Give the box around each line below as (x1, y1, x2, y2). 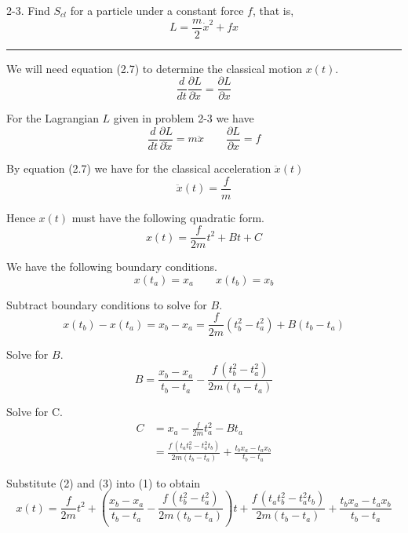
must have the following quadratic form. (71, 209, 264, 225)
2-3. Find (6, 2, 50, 18)
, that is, (252, 2, 294, 18)
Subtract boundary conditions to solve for (6, 296, 207, 312)
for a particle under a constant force (70, 2, 244, 18)
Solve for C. (6, 403, 63, 420)
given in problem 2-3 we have (113, 110, 254, 126)
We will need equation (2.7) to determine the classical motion (6, 60, 303, 76)
